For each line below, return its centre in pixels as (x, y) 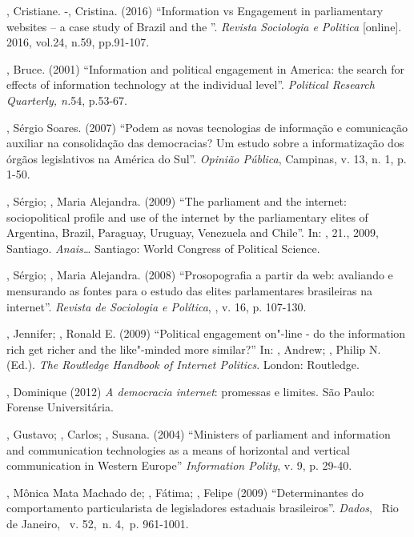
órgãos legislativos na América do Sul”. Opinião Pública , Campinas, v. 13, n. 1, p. (207, 158)
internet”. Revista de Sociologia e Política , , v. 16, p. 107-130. (157, 306)
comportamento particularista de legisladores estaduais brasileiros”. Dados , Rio (203, 508)
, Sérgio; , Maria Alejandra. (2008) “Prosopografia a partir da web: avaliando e (200, 275)
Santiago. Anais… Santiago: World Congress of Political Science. (163, 248)
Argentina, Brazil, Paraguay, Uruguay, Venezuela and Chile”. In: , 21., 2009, (193, 232)
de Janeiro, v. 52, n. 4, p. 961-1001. (98, 524)
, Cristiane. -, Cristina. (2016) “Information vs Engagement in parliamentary (195, 10)
